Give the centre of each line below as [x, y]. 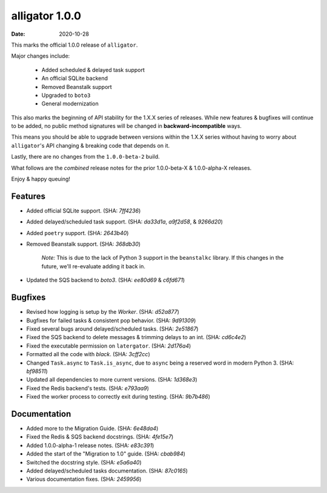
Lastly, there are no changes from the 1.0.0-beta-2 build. [85, 157]
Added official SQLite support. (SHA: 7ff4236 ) [84, 210]
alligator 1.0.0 [46, 16]
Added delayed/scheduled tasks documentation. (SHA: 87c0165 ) [107, 471]
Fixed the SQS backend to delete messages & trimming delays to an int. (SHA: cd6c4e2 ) [136, 337]
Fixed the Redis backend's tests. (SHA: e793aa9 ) [88, 388]
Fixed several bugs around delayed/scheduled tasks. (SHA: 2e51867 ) [113, 329]
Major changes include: [41, 56]
